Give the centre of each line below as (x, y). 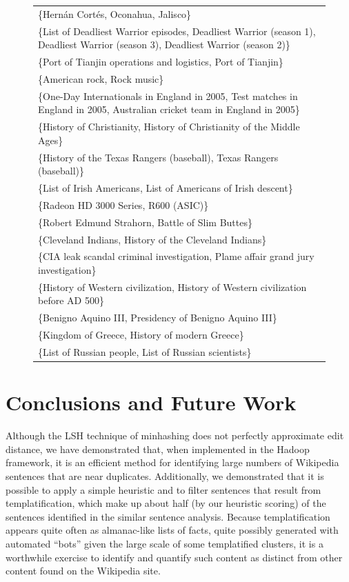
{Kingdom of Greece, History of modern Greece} (141, 335)
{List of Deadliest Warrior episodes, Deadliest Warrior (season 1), (177, 31)
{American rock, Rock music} (101, 78)
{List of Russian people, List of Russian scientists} (145, 351)
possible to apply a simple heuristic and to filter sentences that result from (163, 489)
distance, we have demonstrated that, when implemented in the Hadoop (158, 449)
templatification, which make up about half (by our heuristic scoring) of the (166, 503)
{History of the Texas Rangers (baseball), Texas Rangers (158, 157)
